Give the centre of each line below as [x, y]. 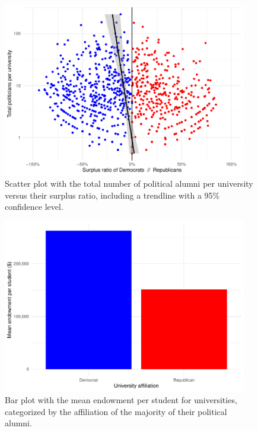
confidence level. [34, 207]
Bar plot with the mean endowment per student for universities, [121, 400]
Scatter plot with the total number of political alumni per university [129, 183]
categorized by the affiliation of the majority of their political [116, 411]
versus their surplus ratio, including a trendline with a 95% [112, 195]
